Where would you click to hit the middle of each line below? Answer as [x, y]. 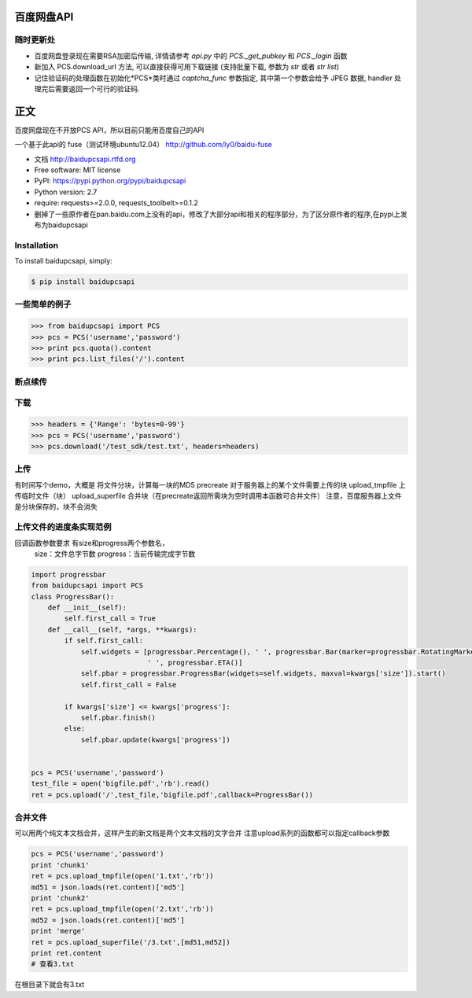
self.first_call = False [129, 685]
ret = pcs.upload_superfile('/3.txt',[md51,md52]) [131, 942]
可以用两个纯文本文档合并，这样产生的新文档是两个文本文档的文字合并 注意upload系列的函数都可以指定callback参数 [202, 833]
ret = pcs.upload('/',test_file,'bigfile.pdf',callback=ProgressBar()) [172, 795]
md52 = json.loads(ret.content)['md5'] [108, 920]
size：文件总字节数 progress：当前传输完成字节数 [115, 554]
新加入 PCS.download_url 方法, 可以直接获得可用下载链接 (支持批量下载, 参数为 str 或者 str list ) [187, 67]
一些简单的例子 [43, 304]
